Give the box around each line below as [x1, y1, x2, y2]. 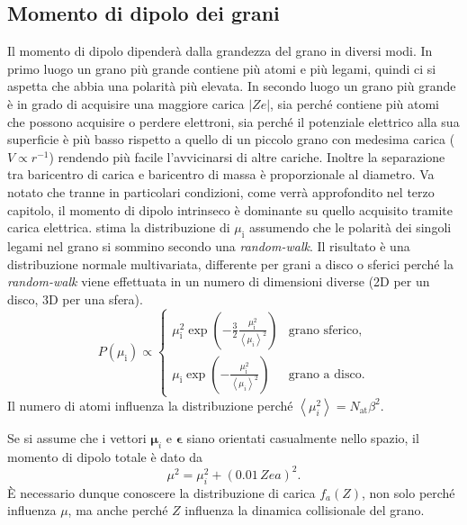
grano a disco [288, 367, 362, 381]
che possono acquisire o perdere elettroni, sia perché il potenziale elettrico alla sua [7, 112, 460, 131]
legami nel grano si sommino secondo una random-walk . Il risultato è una [7, 236, 410, 255]
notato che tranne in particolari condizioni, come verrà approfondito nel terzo [7, 182, 435, 201]
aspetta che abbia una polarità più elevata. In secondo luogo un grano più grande [7, 77, 456, 95]
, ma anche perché [67, 501, 168, 520]
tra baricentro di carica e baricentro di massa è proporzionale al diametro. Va [7, 165, 435, 184]
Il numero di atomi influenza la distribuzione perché [7, 395, 293, 414]
